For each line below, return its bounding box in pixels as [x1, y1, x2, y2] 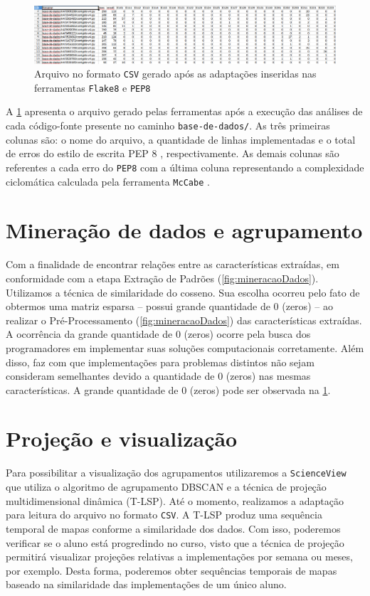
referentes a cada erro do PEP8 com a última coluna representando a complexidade [6, 159, 364, 174]
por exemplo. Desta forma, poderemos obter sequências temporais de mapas [6, 563, 337, 578]
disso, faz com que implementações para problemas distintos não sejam [6, 354, 314, 369]
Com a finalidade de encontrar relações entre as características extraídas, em [6, 257, 339, 272]
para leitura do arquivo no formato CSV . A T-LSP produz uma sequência [6, 507, 322, 522]
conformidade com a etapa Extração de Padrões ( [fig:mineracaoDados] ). [6, 270, 319, 285]
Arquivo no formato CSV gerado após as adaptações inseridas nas [34, 66, 317, 81]
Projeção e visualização [6, 424, 238, 453]
